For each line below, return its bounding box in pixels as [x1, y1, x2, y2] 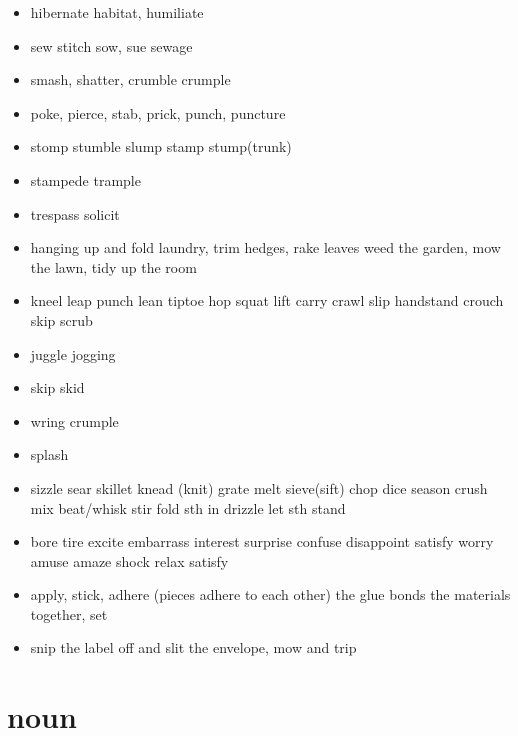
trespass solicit [30, 203, 120, 224]
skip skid [30, 377, 85, 398]
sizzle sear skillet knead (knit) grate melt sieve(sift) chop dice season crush [30, 477, 488, 498]
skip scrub [30, 309, 93, 330]
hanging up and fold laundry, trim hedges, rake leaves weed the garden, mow [30, 237, 501, 258]
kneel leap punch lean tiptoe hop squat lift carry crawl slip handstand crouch [30, 290, 504, 311]
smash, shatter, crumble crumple [30, 69, 231, 90]
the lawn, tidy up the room [30, 256, 197, 277]
